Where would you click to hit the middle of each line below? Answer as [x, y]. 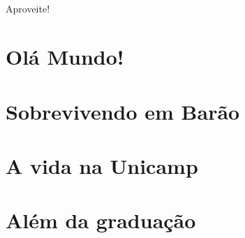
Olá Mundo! [65, 57]
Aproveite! [28, 9]
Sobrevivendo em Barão [123, 111]
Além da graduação [101, 220]
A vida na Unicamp [102, 165]
